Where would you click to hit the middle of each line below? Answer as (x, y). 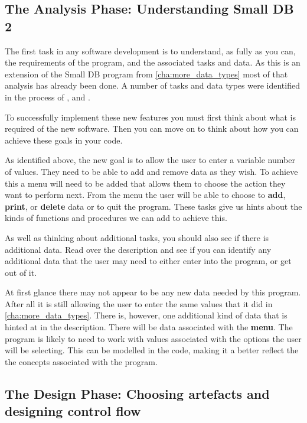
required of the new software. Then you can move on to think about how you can (152, 128)
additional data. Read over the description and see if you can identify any (138, 249)
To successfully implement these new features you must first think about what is (150, 117)
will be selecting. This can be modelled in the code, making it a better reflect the (152, 350)
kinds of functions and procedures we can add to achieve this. (116, 218)
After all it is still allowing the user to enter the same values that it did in (139, 303)
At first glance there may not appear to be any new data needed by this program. (153, 292)
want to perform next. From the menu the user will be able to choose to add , (145, 195)
